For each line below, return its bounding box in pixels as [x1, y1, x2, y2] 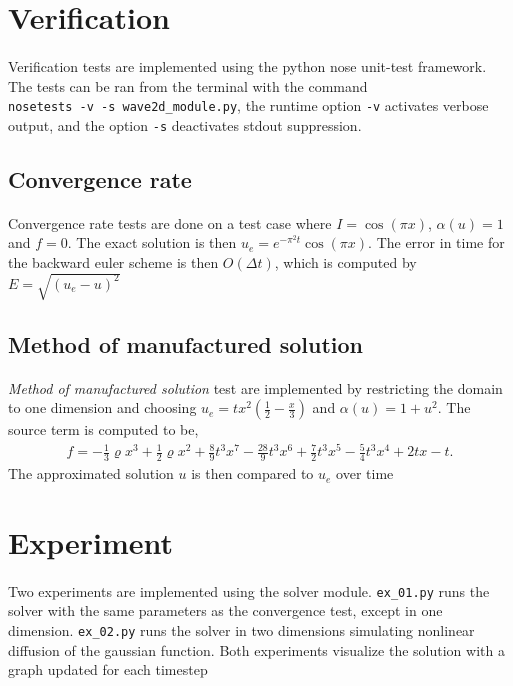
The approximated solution [8, 463, 174, 484]
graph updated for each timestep [8, 659, 208, 680]
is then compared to [191, 463, 314, 484]
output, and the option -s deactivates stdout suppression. [8, 114, 362, 135]
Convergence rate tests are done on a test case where [8, 212, 332, 233]
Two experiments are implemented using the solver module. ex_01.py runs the [8, 580, 490, 601]
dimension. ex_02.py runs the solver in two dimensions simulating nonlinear [8, 619, 475, 640]
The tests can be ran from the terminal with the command [8, 75, 368, 96]
